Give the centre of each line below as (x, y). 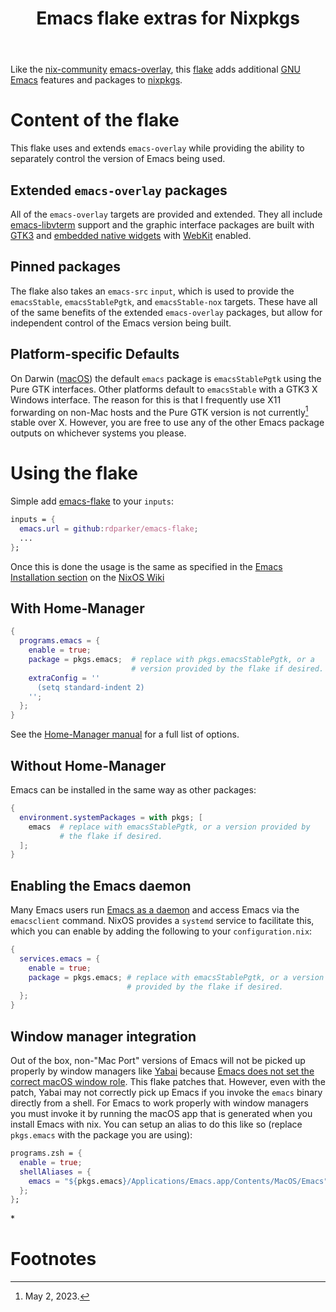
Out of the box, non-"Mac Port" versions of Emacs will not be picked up (158, 1061)
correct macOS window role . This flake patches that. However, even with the (168, 1082)
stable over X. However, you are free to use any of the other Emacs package (167, 423)
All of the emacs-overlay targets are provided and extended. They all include (166, 214)
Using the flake (74, 473)
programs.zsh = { (46, 1153)
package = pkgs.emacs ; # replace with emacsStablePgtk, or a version (176, 977)
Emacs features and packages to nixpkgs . (96, 80)
